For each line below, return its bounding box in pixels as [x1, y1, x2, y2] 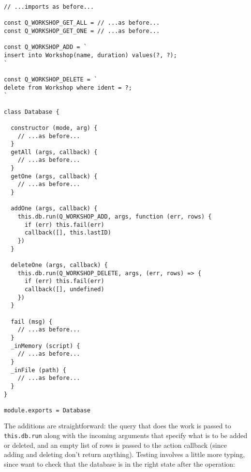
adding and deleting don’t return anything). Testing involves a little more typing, [4, 449, 245, 459]
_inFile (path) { [11, 366, 66, 374]
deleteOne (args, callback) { [11, 262, 108, 268]
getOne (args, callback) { [11, 173, 98, 180]
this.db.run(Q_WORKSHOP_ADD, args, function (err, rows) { [17, 213, 212, 220]
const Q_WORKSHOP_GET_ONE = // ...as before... [4, 27, 160, 34]
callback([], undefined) [24, 285, 104, 293]
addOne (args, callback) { [11, 205, 98, 212]
